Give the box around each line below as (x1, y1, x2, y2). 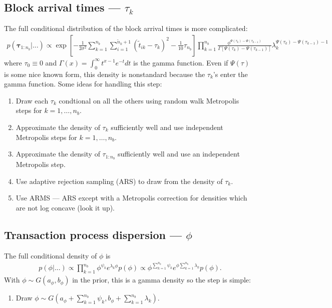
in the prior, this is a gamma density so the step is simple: (72, 274, 251, 285)
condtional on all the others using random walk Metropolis (59, 95, 239, 105)
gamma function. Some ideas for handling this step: (4, 78, 162, 89)
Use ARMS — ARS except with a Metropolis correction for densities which (16, 192, 247, 203)
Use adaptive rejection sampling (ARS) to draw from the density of (16, 175, 223, 186)
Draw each (16, 95, 49, 105)
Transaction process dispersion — (4, 226, 182, 242)
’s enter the (213, 68, 248, 79)
